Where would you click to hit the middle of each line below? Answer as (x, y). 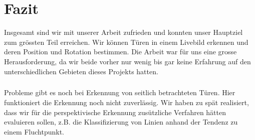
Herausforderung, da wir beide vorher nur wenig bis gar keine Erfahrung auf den (127, 61)
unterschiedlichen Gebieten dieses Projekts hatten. (81, 71)
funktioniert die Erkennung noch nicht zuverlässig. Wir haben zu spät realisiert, (126, 102)
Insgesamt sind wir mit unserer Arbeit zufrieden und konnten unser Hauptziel (123, 32)
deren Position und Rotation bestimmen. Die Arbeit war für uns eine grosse (120, 52)
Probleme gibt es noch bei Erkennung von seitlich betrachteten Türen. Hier (120, 92)
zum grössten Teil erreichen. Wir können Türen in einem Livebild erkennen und (126, 42)
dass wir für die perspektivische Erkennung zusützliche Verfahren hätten (115, 112)
